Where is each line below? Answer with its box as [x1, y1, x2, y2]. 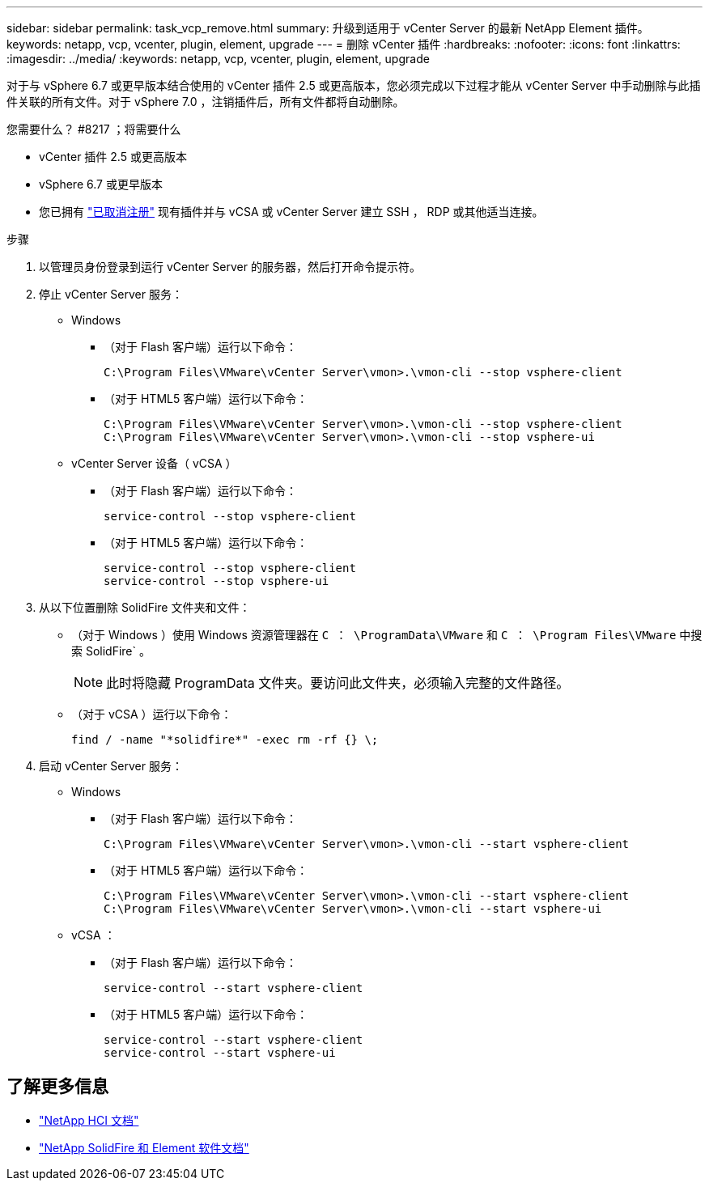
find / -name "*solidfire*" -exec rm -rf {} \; [71, 733, 379, 746]
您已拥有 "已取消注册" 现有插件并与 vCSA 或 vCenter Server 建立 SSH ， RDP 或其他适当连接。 [39, 205, 544, 218]
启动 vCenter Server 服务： [39, 759, 183, 773]
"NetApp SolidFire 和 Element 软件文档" [39, 1140, 249, 1155]
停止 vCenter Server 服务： [39, 287, 183, 301]
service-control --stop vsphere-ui [104, 574, 329, 587]
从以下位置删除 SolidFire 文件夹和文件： [39, 600, 251, 614]
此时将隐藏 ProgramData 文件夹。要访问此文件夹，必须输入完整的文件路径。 [106, 675, 570, 691]
